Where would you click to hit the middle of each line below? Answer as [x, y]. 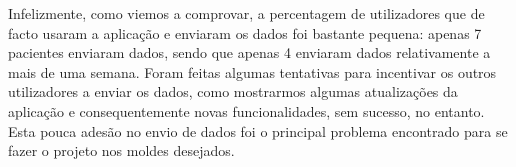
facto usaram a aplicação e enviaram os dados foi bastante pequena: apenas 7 [245, 32]
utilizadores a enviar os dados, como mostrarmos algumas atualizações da [233, 91]
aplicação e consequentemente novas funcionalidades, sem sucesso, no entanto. [246, 110]
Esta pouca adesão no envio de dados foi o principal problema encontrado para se [258, 130]
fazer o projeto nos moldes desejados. [121, 150]
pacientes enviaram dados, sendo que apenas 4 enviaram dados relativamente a [249, 52]
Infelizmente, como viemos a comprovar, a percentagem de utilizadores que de [246, 13]
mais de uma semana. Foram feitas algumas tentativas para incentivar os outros [252, 71]
